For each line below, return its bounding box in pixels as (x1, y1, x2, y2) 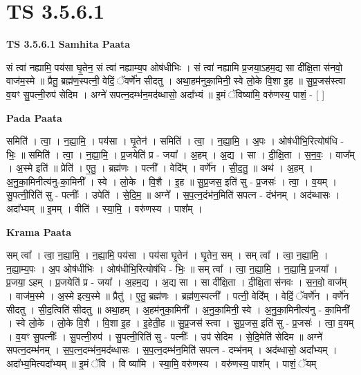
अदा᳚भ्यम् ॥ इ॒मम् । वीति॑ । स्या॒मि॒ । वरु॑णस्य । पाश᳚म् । (6, 201, 203, 216)
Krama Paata (6, 224, 71, 239)
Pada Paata (6, 110, 62, 125)
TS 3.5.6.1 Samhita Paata (6, 37, 131, 51)
